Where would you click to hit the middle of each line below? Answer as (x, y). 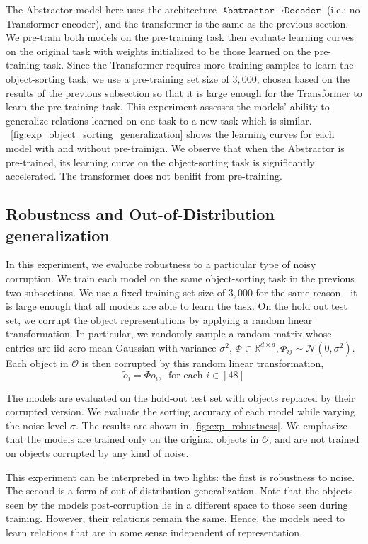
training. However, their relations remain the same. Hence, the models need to (176, 518)
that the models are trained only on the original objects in (132, 439)
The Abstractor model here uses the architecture (111, 9)
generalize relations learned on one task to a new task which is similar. (159, 120)
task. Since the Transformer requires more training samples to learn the (198, 65)
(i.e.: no (343, 9)
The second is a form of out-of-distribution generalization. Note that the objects (179, 491)
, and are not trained (314, 439)
